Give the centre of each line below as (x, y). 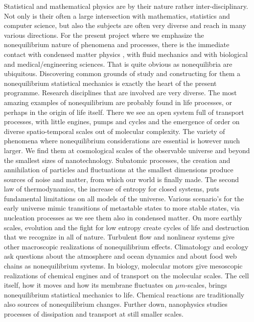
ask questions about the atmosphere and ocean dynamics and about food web (120, 256)
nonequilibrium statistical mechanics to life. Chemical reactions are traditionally (124, 294)
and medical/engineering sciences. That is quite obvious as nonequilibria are (118, 64)
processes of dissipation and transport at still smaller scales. (94, 314)
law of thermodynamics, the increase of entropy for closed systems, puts (112, 189)
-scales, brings (206, 285)
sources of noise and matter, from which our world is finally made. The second (122, 179)
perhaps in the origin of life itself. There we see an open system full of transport (124, 112)
